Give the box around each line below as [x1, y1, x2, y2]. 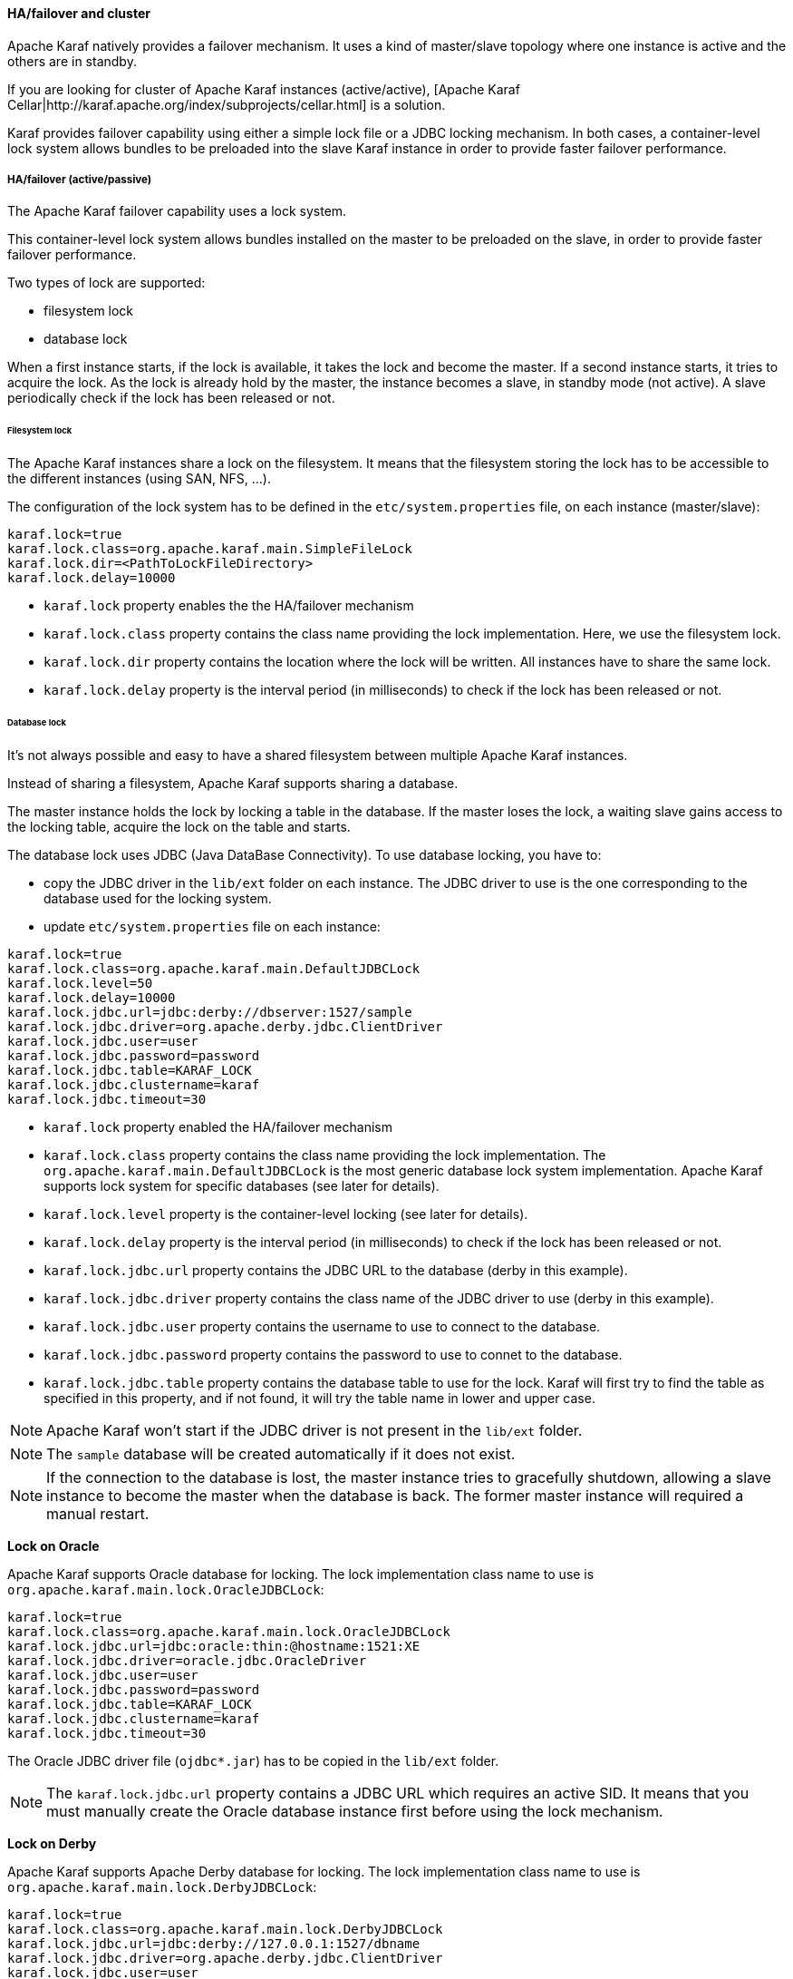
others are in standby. [7, 53, 137, 69]
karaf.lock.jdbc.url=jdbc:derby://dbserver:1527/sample [7, 1004, 412, 1019]
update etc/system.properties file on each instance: [44, 918, 381, 934]
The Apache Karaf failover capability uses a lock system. [7, 203, 347, 219]
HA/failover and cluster [7, 5, 150, 21]
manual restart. [46, 1504, 150, 1523]
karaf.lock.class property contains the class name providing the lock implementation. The [44, 1146, 606, 1163]
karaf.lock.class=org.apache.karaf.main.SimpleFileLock [7, 541, 412, 557]
